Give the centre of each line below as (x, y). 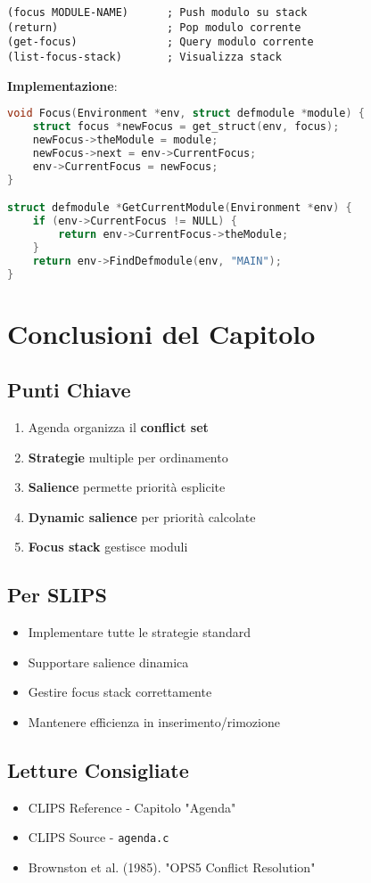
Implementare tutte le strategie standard (139, 632)
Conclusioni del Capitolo (161, 333)
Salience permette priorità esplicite (127, 487)
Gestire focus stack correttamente (120, 692)
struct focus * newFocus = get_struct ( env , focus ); (186, 127)
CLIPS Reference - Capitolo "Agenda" (132, 807)
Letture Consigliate (98, 769)
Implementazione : (62, 85)
